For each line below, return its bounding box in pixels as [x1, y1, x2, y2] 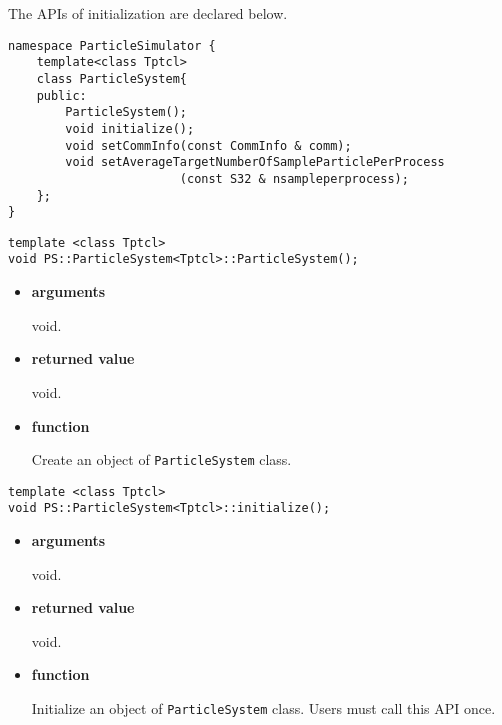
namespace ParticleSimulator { [8, 38, 216, 53]
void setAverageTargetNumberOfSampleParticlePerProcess [65, 155, 445, 170]
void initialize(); [65, 121, 195, 136]
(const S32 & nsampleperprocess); [179, 171, 409, 186]
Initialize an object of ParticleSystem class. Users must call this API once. [31, 698, 496, 719]
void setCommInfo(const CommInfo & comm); [65, 138, 352, 153]
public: [36, 88, 87, 103]
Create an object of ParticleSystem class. [31, 449, 292, 470]
